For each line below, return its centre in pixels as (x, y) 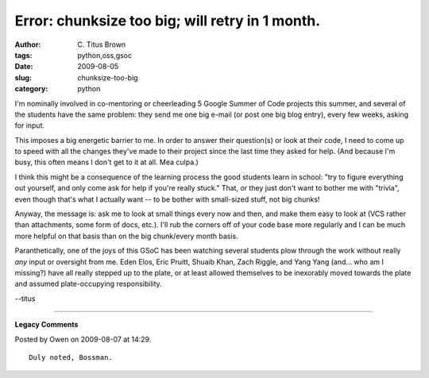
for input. (30, 125)
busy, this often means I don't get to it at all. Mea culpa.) (106, 162)
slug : (23, 77)
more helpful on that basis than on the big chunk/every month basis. (126, 236)
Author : (28, 44)
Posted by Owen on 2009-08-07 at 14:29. (83, 339)
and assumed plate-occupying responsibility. (88, 284)
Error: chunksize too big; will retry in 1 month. (168, 21)
